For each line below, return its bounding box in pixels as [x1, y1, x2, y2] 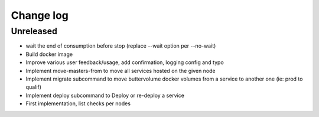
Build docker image [25, 51, 73, 58]
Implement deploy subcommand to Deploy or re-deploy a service [25, 92, 184, 99]
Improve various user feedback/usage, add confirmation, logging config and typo [25, 59, 224, 66]
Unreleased [11, 26, 57, 36]
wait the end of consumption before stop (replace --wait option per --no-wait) [25, 42, 216, 49]
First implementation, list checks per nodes [25, 100, 131, 107]
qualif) [25, 83, 41, 91]
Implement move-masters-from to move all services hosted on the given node [25, 67, 216, 74]
